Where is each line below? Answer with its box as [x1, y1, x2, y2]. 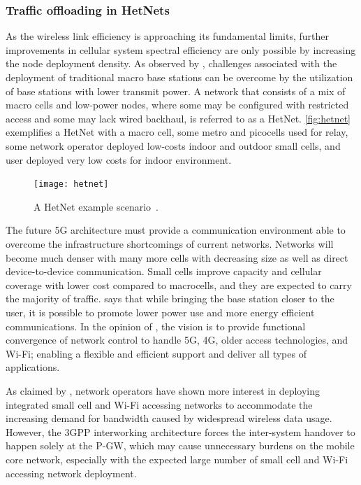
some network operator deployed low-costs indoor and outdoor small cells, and [6, 138, 341, 153]
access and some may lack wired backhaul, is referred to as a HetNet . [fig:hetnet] [6, 111, 351, 125]
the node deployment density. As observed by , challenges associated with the [6, 56, 337, 71]
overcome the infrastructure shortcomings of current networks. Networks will [6, 237, 334, 251]
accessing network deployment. [6, 465, 137, 480]
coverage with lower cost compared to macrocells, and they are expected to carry [6, 277, 352, 292]
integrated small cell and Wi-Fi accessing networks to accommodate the [6, 397, 313, 412]
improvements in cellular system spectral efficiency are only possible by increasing [6, 42, 356, 57]
